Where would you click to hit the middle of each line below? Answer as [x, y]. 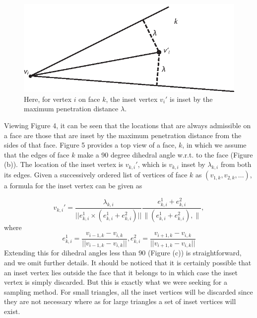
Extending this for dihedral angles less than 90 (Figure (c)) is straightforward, [123, 253]
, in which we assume [214, 145]
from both [236, 164]
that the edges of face [37, 154]
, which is [152, 164]
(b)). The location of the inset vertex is [64, 164]
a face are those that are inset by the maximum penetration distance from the [123, 135]
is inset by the [191, 99]
